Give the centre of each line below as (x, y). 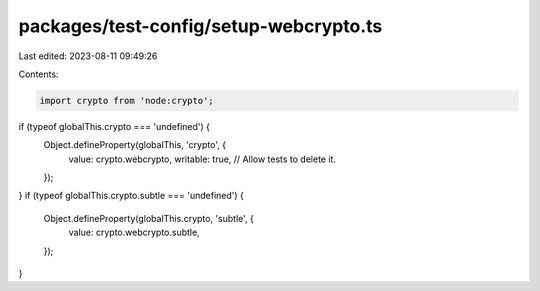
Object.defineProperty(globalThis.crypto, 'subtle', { (148, 218)
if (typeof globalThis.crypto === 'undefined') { (114, 126)
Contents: (38, 74)
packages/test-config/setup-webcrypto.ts (200, 26)
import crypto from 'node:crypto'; (126, 100)
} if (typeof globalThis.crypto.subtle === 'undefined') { (131, 196)
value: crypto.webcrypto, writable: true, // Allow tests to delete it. (202, 159)
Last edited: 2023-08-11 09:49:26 (88, 56)
